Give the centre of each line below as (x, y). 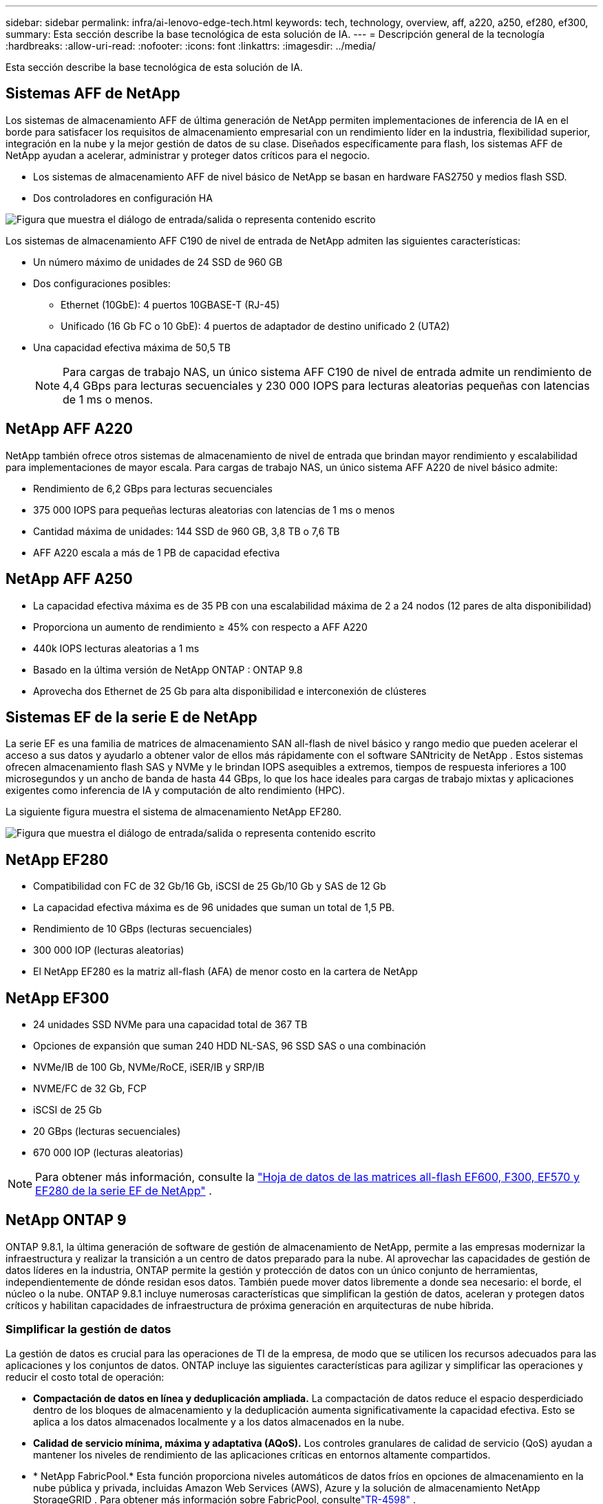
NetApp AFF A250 (69, 579)
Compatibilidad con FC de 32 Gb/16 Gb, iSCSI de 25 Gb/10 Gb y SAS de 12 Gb (210, 886)
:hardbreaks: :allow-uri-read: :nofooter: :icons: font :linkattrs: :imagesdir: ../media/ (191, 46)
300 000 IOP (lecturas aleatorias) (109, 950)
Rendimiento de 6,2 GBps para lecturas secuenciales (153, 488)
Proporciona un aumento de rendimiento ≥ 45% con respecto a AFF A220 (200, 627)
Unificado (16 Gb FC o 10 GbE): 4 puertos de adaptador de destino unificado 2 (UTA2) (255, 326)
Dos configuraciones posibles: (102, 283)
